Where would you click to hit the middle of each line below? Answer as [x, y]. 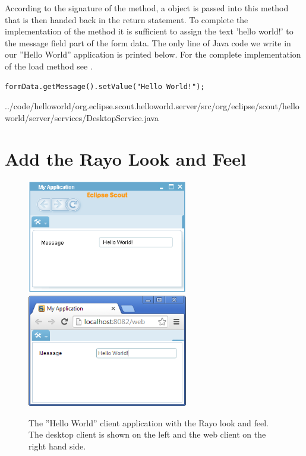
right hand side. [57, 446]
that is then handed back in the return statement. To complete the [127, 19]
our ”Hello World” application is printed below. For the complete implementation [153, 54]
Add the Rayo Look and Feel [126, 158]
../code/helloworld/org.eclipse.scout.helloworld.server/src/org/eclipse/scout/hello [152, 106]
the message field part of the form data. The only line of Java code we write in [148, 42]
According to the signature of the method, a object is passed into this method [147, 8]
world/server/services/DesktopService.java [82, 117]
